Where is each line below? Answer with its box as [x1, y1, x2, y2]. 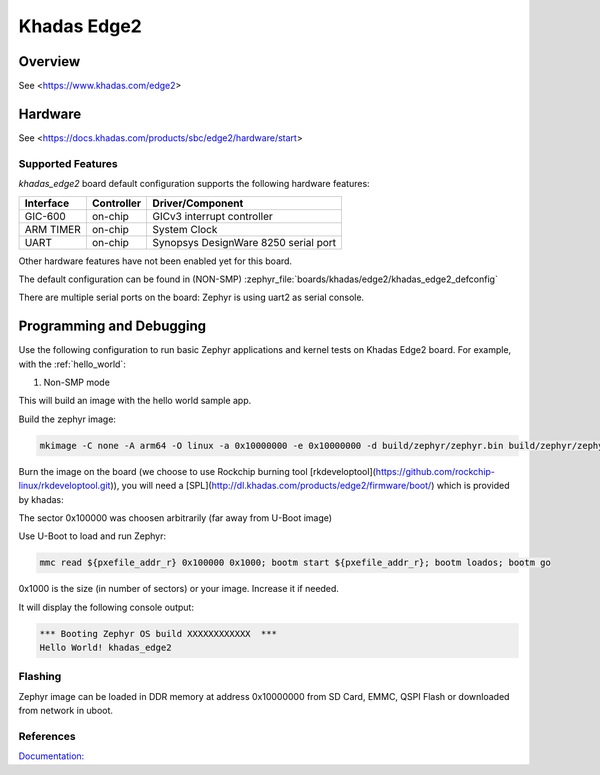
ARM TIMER [24, 222, 82, 236]
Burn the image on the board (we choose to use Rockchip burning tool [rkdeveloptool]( [18, 465, 377, 477]
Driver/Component [152, 196, 244, 210]
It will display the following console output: [18, 601, 195, 613]
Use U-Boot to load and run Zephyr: [18, 530, 167, 542]
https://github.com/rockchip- [375, 465, 495, 477]
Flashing [18, 670, 62, 684]
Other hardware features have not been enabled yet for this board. [18, 255, 293, 267]
